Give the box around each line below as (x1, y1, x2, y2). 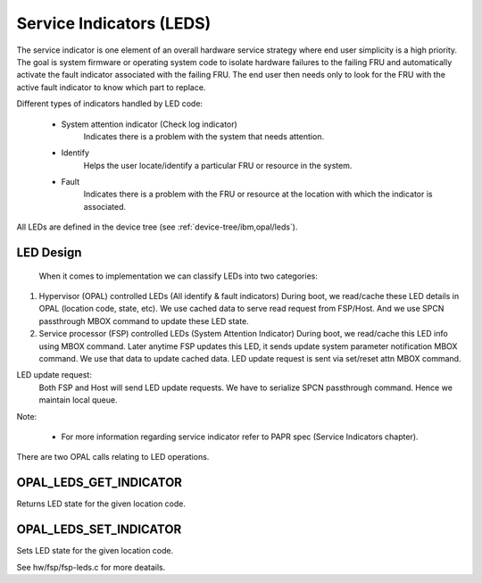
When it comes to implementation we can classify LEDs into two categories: (38, 271, 319, 281)
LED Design (16, 246, 82, 261)
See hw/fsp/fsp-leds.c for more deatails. (16, 562, 166, 572)
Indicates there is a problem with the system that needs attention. (83, 130, 325, 142)
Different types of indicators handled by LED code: (16, 98, 204, 109)
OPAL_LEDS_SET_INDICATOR (16, 522, 182, 537)
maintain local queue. (38, 395, 118, 405)
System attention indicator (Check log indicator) (61, 119, 238, 129)
